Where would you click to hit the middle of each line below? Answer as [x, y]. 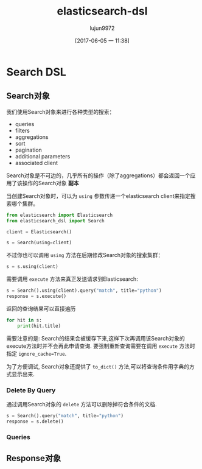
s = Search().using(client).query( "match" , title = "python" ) [84, 291]
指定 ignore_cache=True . [37, 353]
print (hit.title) [39, 326]
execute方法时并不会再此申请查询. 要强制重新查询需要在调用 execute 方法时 [101, 346]
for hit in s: [24, 320]
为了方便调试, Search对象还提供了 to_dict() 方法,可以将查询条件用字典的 [98, 366]
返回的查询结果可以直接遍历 [41, 308]
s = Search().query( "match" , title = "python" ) [65, 415]
